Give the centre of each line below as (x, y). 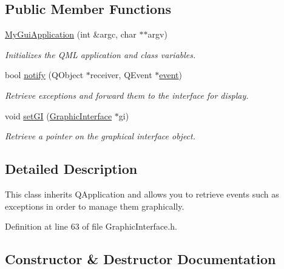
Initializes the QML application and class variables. (100, 54)
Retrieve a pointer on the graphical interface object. (100, 136)
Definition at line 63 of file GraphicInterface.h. (91, 226)
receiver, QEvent (121, 75)
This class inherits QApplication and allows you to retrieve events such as (142, 194)
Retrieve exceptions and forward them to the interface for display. (127, 95)
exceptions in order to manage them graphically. (95, 206)
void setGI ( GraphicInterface (59, 115)
